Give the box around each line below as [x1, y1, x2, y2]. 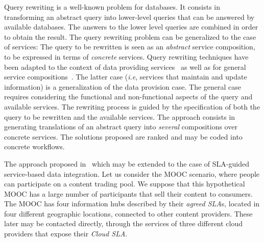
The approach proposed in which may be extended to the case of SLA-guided [4, 158, 249, 169]
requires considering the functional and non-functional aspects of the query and [4, 91, 253, 102]
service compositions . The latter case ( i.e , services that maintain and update [4, 71, 247, 82]
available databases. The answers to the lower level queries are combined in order [4, 21, 258, 32]
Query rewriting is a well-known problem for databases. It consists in [4, 2, 220, 12]
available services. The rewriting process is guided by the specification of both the [4, 101, 260, 112]
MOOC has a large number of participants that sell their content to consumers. [4, 188, 253, 199]
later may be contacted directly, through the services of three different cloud [4, 218, 243, 229]
